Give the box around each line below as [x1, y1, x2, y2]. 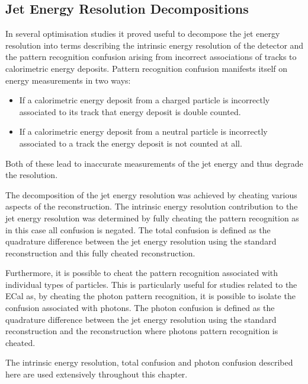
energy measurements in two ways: [5, 74, 131, 86]
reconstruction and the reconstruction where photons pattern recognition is [5, 325, 278, 337]
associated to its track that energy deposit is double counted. [19, 105, 241, 118]
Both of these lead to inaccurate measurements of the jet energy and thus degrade [5, 157, 303, 169]
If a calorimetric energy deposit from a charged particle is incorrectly [19, 94, 270, 106]
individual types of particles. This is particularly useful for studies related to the [5, 278, 297, 290]
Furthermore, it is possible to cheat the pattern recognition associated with [5, 266, 278, 279]
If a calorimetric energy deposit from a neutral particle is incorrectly [19, 125, 268, 138]
